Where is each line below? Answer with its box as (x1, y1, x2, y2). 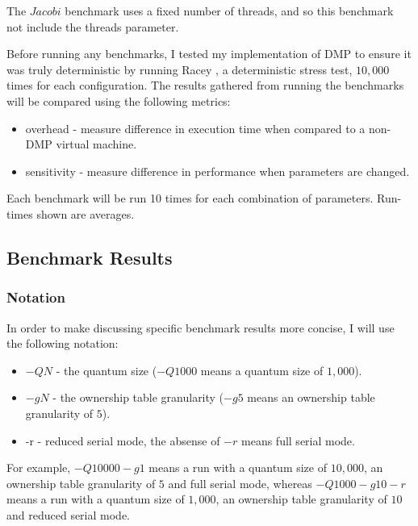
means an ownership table (247, 389, 375, 406)
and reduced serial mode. (6, 506, 130, 523)
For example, (6, 459, 71, 476)
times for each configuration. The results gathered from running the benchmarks (6, 77, 404, 94)
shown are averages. (36, 205, 135, 222)
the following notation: (6, 335, 119, 352)
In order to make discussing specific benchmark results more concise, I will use (6, 319, 395, 336)
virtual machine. (56, 136, 137, 152)
